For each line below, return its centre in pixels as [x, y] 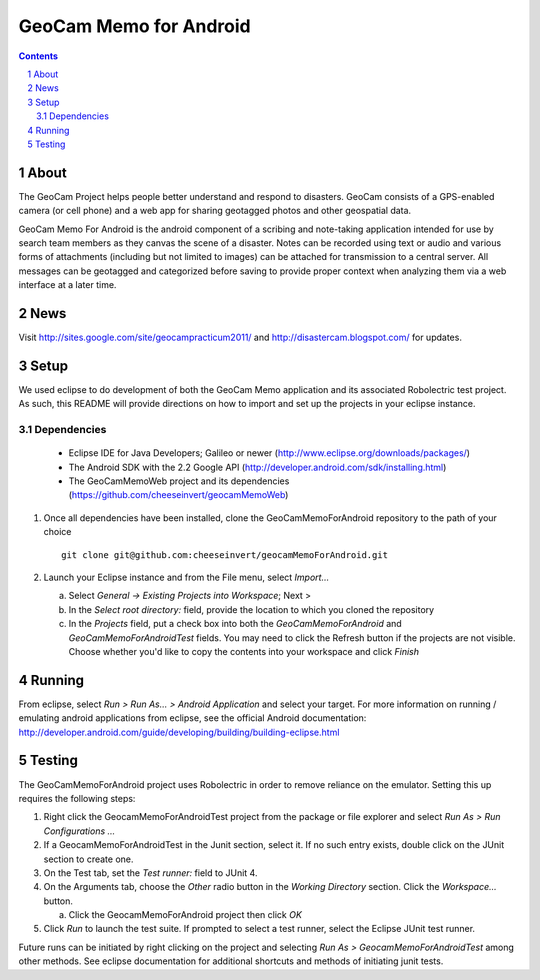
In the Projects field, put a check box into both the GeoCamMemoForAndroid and [235, 624]
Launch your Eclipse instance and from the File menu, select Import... [186, 577]
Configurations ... [79, 831]
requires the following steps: [77, 798]
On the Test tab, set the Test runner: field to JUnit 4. [150, 872]
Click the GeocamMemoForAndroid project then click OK [185, 915]
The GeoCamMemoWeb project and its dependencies [179, 481]
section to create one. [88, 859]
